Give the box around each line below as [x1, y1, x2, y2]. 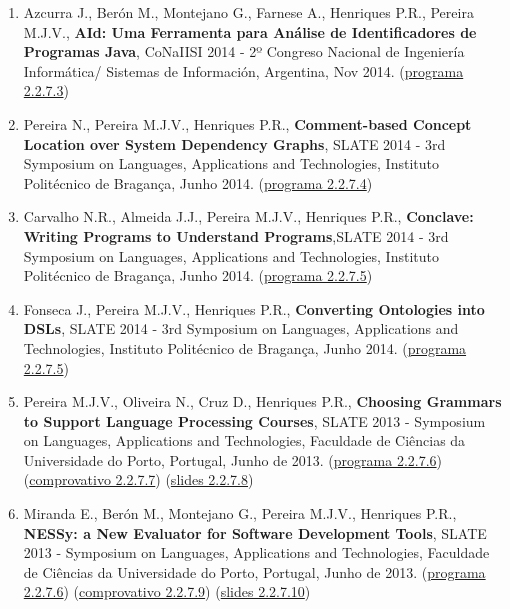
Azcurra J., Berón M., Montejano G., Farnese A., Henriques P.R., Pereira [23, 2, 474, 22]
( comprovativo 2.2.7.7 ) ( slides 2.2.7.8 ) [23, 469, 254, 490]
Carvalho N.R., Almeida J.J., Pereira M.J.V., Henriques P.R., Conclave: [23, 206, 474, 227]
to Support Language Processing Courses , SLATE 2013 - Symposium [23, 410, 486, 431]
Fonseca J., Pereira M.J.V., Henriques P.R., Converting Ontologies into [23, 298, 485, 319]
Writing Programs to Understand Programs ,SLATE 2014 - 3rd [23, 225, 449, 246]
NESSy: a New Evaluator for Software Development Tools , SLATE [23, 522, 487, 543]
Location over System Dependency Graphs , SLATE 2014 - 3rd [23, 133, 446, 154]
